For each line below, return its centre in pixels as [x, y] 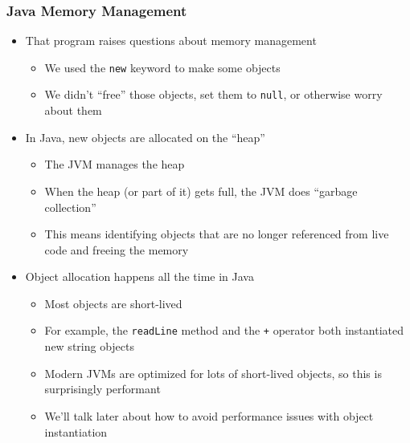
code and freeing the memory [117, 249]
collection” [70, 207]
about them [73, 110]
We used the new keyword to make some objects [162, 67]
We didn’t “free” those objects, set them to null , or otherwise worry [213, 94]
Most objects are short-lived [113, 303]
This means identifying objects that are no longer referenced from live [217, 234]
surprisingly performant [102, 389]
